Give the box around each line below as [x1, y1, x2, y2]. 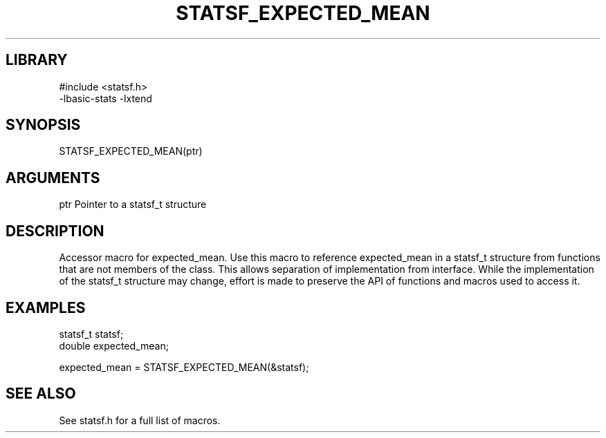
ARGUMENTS [6, 169, 100, 187]
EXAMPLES [6, 298, 86, 316]
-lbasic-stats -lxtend [59, 92, 152, 104]
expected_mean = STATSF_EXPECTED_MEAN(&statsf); [59, 361, 309, 373]
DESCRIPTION [6, 222, 104, 240]
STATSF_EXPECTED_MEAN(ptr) [59, 145, 203, 158]
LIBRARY [6, 51, 68, 69]
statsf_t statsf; [59, 327, 124, 340]
